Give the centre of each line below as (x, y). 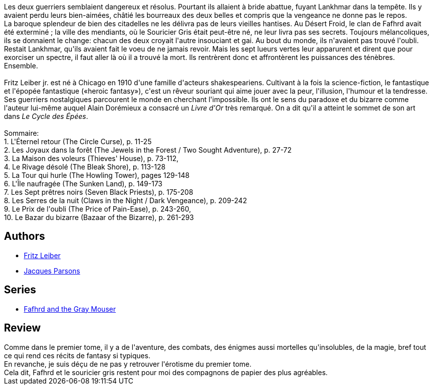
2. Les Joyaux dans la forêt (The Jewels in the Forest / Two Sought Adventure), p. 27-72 (148, 150)
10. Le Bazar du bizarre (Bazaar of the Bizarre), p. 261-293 (99, 217)
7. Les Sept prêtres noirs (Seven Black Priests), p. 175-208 (99, 192)
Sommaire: (22, 133)
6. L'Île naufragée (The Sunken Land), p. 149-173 (83, 184)
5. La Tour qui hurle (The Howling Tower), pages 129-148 (97, 175)
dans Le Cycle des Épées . (46, 116)
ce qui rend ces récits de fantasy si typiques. (77, 355)
